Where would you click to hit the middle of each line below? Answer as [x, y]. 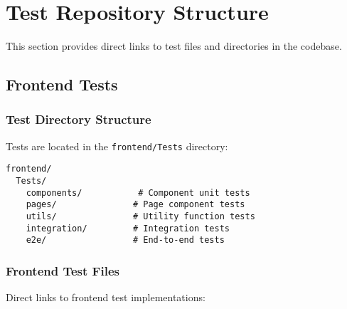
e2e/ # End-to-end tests [125, 240]
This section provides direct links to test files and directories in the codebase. [174, 46]
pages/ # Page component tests [135, 205]
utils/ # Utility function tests [140, 216]
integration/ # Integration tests [128, 228]
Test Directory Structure [79, 119]
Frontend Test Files [63, 270]
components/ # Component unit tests [138, 193]
